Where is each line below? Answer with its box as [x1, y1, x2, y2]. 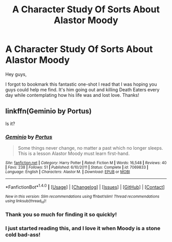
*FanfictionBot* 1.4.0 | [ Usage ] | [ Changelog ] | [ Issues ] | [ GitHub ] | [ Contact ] [5, 183, 165, 190]
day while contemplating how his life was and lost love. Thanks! [5, 92, 140, 98]
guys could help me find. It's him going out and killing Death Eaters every [5, 86, 160, 93]
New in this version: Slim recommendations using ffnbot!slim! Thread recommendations [5, 194, 160, 199]
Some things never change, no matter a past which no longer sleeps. [17, 145, 163, 151]
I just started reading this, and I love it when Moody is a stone [5, 225, 161, 232]
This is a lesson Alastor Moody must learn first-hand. [17, 150, 130, 157]
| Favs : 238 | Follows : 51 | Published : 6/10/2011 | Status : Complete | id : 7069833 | [5, 165, 148, 170]
